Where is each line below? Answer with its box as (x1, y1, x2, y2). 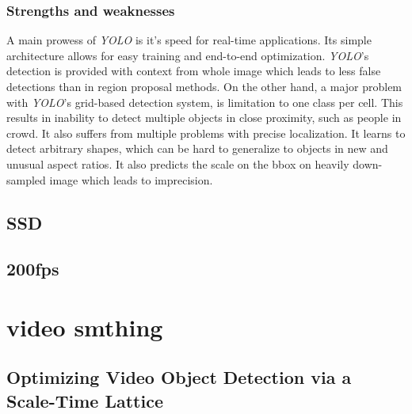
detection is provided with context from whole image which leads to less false (6, 63, 381, 79)
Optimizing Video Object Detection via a (6, 365, 352, 389)
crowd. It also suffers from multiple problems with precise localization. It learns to (6, 124, 406, 141)
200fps (6, 256, 59, 281)
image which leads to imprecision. (49, 171, 213, 188)
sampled (6, 171, 46, 188)
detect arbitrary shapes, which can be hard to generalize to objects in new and (6, 140, 388, 157)
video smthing (6, 310, 163, 343)
